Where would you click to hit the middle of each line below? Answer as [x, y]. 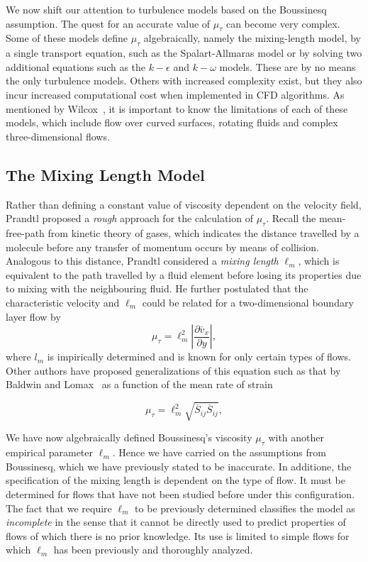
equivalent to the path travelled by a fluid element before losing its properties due [184, 274]
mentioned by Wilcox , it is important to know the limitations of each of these [177, 108]
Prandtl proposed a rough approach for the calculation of [129, 218]
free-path [25, 232]
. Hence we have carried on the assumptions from [219, 452]
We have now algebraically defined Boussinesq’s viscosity [129, 437]
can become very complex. [283, 23]
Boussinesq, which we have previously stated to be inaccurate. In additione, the [179, 466]
